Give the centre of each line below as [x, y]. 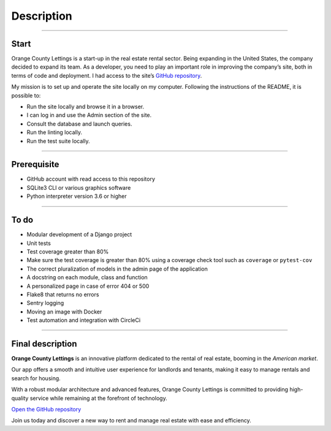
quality [20, 398]
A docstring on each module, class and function [87, 277]
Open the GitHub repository [46, 409]
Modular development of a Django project [79, 234]
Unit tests [39, 243]
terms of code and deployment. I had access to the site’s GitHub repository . [107, 75]
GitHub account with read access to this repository [91, 179]
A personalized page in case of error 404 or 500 [88, 286]
